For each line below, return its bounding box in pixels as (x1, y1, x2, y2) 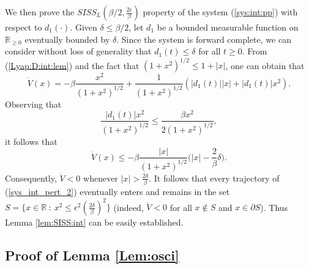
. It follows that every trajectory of (149, 171, 280, 184)
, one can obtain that (225, 59, 305, 72)
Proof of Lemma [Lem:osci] (5, 246, 179, 265)
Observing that (5, 97, 62, 110)
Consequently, (5, 171, 57, 184)
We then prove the (5, 6, 75, 18)
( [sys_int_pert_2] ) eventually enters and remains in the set (5, 185, 230, 198)
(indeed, (113, 201, 144, 213)
